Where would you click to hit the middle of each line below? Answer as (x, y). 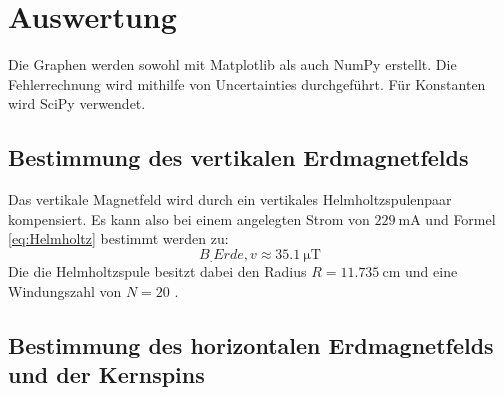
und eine (431, 271)
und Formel (460, 218)
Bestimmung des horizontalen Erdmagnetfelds (251, 344)
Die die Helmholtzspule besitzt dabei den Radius (157, 271)
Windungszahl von (65, 290)
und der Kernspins (106, 374)
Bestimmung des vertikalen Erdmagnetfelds (238, 157)
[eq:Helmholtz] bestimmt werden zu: (118, 238)
